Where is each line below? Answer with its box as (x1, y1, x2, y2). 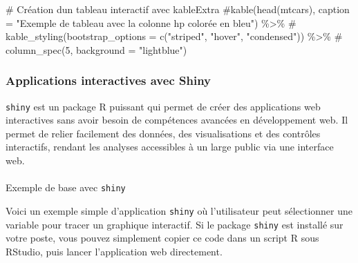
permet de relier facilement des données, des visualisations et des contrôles (6, 126, 321, 140)
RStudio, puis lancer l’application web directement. (6, 244, 223, 258)
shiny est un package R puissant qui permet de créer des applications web (6, 99, 321, 113)
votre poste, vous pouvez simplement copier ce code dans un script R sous (6, 231, 319, 245)
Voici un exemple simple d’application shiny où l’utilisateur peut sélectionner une (6, 203, 353, 217)
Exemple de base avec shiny (6, 180, 126, 195)
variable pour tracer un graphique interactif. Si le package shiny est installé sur (6, 217, 343, 231)
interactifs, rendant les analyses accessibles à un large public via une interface (6, 139, 334, 154)
